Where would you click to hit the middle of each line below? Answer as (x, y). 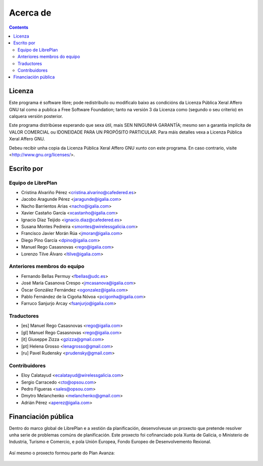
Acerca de (30, 13)
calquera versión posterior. (36, 116)
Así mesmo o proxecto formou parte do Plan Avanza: (62, 453)
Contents (19, 27)
